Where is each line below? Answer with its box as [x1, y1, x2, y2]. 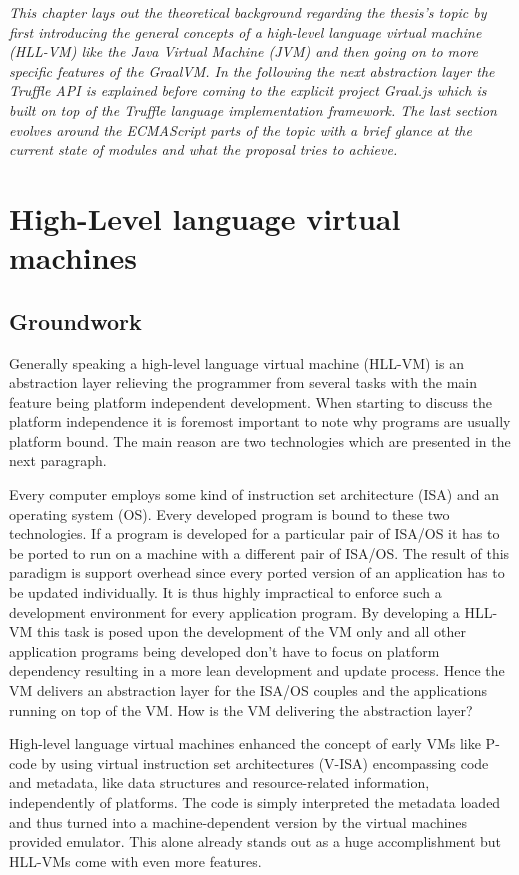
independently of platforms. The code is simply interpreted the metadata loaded [9, 791, 501, 812]
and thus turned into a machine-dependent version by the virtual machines [9, 811, 468, 832]
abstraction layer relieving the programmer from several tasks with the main [9, 372, 478, 393]
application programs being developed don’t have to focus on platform [9, 640, 440, 661]
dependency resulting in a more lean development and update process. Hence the [9, 660, 505, 681]
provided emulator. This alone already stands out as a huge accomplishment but [9, 831, 502, 852]
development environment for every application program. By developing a [9, 601, 460, 622]
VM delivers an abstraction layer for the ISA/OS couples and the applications [9, 680, 488, 701]
